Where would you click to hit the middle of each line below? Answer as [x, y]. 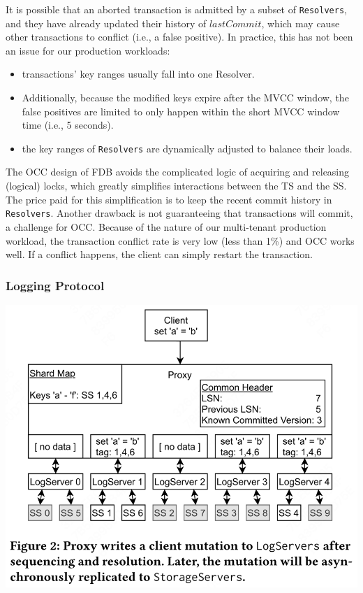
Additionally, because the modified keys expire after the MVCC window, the [185, 98]
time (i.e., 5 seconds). [68, 125]
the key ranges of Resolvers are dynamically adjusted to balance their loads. [187, 148]
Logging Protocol [55, 285]
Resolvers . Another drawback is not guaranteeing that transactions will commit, [179, 213]
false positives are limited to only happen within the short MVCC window [181, 111]
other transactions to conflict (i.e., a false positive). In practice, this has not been [179, 37]
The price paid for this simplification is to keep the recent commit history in [169, 199]
